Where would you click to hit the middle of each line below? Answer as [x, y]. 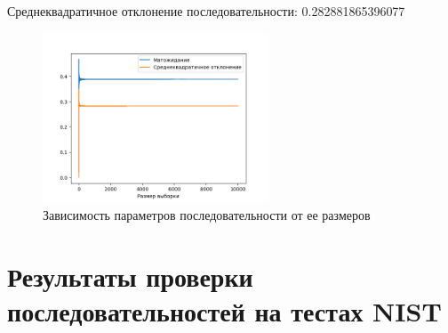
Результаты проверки [130, 276]
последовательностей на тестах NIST [224, 310]
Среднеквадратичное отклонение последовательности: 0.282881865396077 [206, 11]
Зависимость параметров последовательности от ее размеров [207, 214]
